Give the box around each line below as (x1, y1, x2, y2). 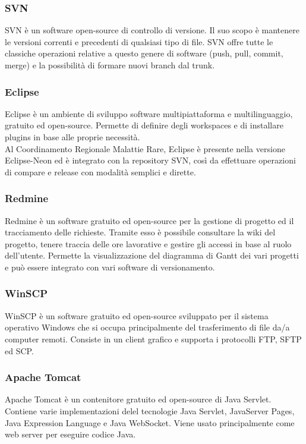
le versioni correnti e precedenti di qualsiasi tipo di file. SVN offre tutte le (5, 35, 273, 48)
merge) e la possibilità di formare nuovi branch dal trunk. (5, 59, 215, 71)
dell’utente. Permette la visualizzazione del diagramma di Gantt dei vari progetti (5, 249, 299, 262)
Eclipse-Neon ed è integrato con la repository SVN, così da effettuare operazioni (5, 154, 296, 166)
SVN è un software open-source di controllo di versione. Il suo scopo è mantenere (5, 24, 299, 36)
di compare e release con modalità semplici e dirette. (5, 165, 196, 178)
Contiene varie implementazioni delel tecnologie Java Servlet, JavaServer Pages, (5, 404, 295, 417)
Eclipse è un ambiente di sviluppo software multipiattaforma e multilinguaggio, (5, 107, 293, 119)
